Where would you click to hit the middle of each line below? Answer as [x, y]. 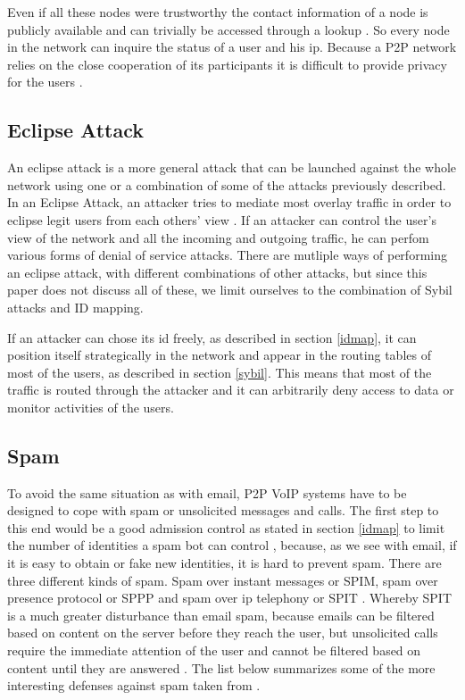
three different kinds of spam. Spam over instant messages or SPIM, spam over [223, 580]
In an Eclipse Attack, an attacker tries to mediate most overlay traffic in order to [229, 202]
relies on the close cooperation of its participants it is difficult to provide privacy [227, 64]
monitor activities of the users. [91, 407]
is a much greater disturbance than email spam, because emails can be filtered [221, 615]
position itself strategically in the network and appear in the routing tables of [219, 355]
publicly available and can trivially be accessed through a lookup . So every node [228, 29]
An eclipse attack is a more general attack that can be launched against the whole [232, 167]
